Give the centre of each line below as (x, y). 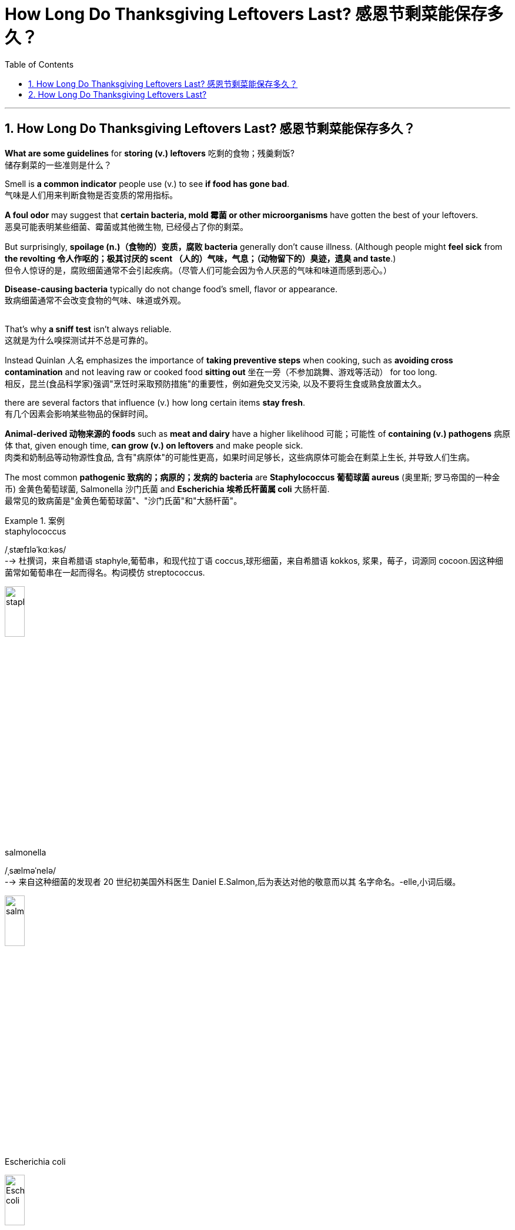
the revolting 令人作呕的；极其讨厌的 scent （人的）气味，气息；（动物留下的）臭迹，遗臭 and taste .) (200, 258)
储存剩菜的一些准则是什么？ (58, 165)
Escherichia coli (35, 1162)
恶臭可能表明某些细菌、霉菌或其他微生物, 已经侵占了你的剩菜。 (126, 226)
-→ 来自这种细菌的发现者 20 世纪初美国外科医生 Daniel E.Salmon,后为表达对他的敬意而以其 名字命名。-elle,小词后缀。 (233, 881)
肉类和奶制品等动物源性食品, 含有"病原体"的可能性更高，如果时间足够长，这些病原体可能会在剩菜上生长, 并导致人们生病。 (240, 457)
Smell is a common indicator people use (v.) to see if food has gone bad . (147, 183)
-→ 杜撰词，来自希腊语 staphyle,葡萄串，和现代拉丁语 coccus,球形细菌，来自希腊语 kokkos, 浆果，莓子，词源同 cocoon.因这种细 (254, 560)
